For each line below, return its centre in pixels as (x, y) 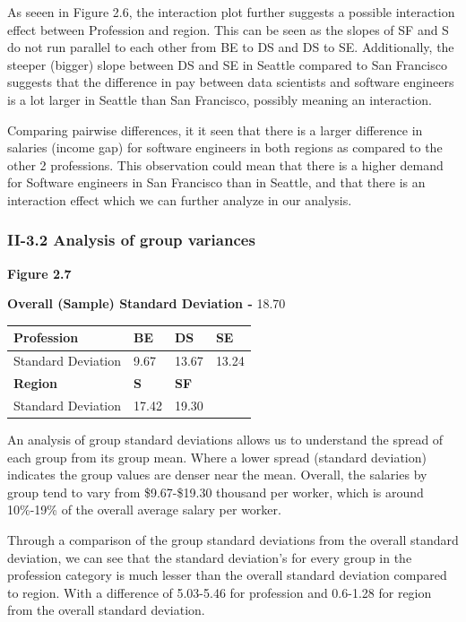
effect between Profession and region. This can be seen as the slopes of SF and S (228, 29)
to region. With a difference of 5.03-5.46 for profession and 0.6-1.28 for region (220, 592)
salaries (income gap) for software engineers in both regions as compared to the (225, 147)
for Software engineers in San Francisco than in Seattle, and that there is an (216, 182)
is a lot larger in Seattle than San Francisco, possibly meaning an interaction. (220, 99)
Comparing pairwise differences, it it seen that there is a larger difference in (215, 130)
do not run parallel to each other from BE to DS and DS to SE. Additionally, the (231, 47)
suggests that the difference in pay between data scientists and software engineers (231, 82)
